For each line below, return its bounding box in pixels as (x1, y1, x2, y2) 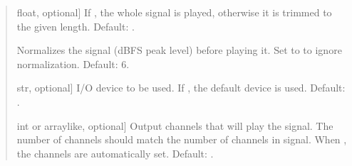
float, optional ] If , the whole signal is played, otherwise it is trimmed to (16, 5, 332, 19)
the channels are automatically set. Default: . (16, 145, 214, 160)
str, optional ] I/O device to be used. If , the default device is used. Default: (16, 80, 346, 95)
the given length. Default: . (16, 18, 135, 33)
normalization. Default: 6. (16, 56, 130, 71)
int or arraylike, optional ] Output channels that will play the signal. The (16, 118, 333, 133)
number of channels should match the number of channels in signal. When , (16, 132, 347, 147)
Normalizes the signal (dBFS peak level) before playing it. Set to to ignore (16, 43, 342, 57)
